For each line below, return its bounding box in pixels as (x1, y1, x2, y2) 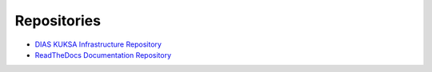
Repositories (14, 12, 102, 29)
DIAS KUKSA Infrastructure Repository (34, 40, 162, 49)
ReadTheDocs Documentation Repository (34, 50, 172, 59)
